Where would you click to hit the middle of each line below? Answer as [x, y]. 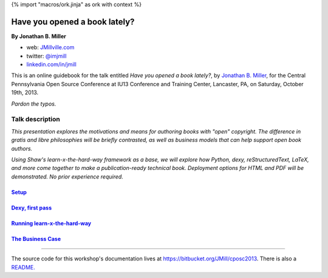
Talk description [36, 120]
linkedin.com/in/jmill [52, 64]
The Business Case [36, 239]
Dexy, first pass [31, 208]
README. [23, 267]
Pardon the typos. [34, 104]
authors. [22, 148]
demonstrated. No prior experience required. [67, 177]
